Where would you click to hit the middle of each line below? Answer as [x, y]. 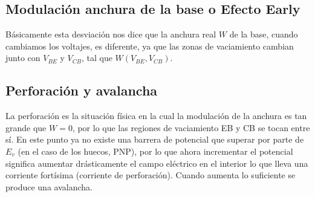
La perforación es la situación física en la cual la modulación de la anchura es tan [156, 116]
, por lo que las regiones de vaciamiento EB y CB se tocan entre [191, 127]
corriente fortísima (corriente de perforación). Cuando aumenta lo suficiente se [151, 175]
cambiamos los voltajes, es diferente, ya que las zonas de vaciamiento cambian [150, 46]
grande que [26, 127]
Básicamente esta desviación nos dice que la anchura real [111, 34]
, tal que [97, 58]
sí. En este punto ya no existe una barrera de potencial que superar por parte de [155, 139]
